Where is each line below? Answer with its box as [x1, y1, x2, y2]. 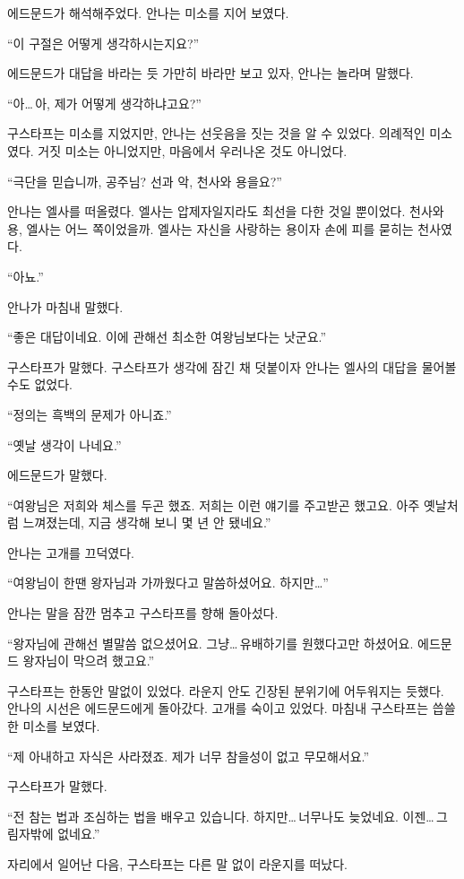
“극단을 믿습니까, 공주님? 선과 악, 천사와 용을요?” [7, 171, 282, 190]
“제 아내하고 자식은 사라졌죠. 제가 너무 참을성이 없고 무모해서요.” [7, 746, 370, 765]
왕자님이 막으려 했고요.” [22, 651, 155, 670]
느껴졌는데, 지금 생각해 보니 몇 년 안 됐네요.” [22, 513, 271, 532]
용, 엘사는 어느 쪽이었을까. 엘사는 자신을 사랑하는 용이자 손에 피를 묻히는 [7, 219, 414, 238]
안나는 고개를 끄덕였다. [7, 543, 135, 561]
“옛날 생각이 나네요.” [7, 435, 122, 454]
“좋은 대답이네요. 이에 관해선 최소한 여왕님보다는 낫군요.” [7, 327, 327, 346]
